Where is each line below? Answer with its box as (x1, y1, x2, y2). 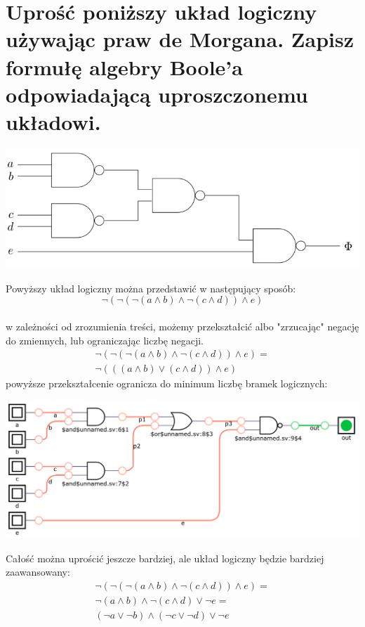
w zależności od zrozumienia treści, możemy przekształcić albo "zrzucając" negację (6, 319, 359, 333)
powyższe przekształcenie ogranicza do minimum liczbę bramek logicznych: (6, 376, 328, 391)
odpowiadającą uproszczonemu (6, 79, 308, 108)
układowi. (6, 107, 101, 136)
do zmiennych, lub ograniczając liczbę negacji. (6, 332, 204, 347)
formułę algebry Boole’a (6, 52, 243, 81)
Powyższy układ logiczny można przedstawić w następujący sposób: (6, 280, 296, 295)
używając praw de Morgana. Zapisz (6, 25, 354, 53)
